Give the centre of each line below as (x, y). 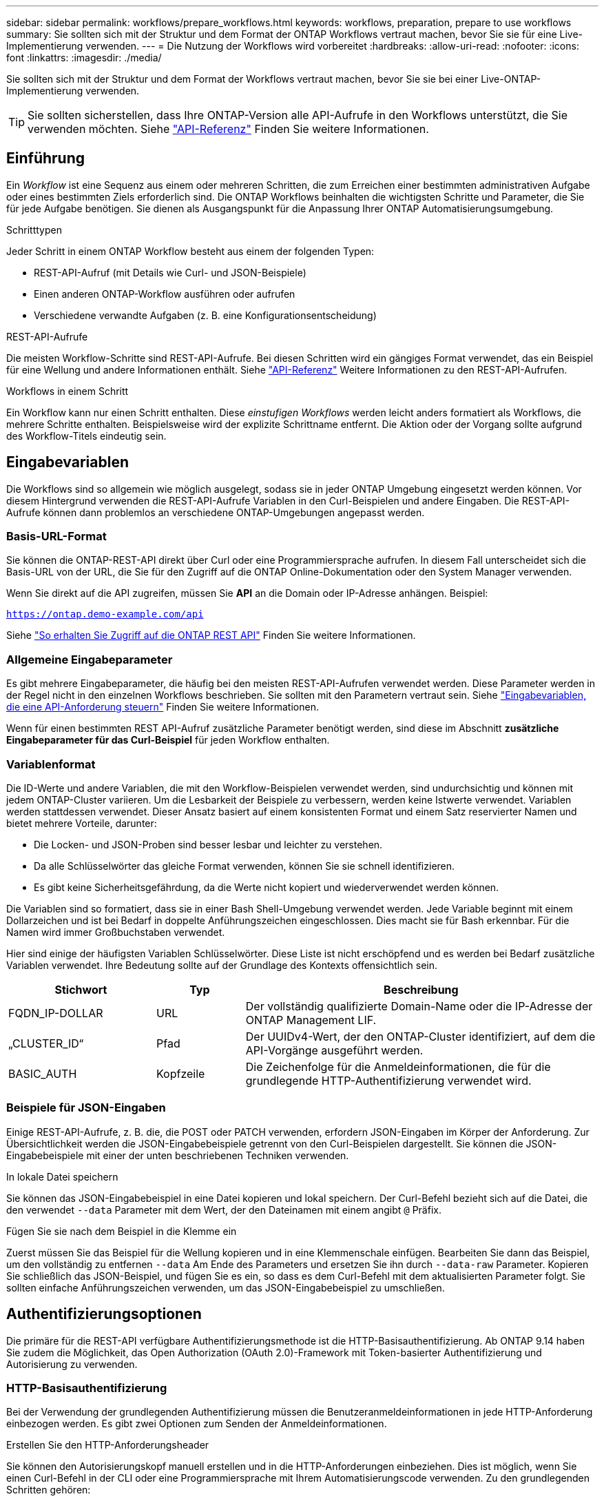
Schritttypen (34, 229)
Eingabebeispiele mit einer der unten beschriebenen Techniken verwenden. (178, 1155)
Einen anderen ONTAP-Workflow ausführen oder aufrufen (165, 294)
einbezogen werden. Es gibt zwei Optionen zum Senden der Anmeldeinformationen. (197, 1424)
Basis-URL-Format (56, 537)
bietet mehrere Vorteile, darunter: (82, 823)
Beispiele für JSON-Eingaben (86, 1108)
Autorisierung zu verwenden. (72, 1364)
